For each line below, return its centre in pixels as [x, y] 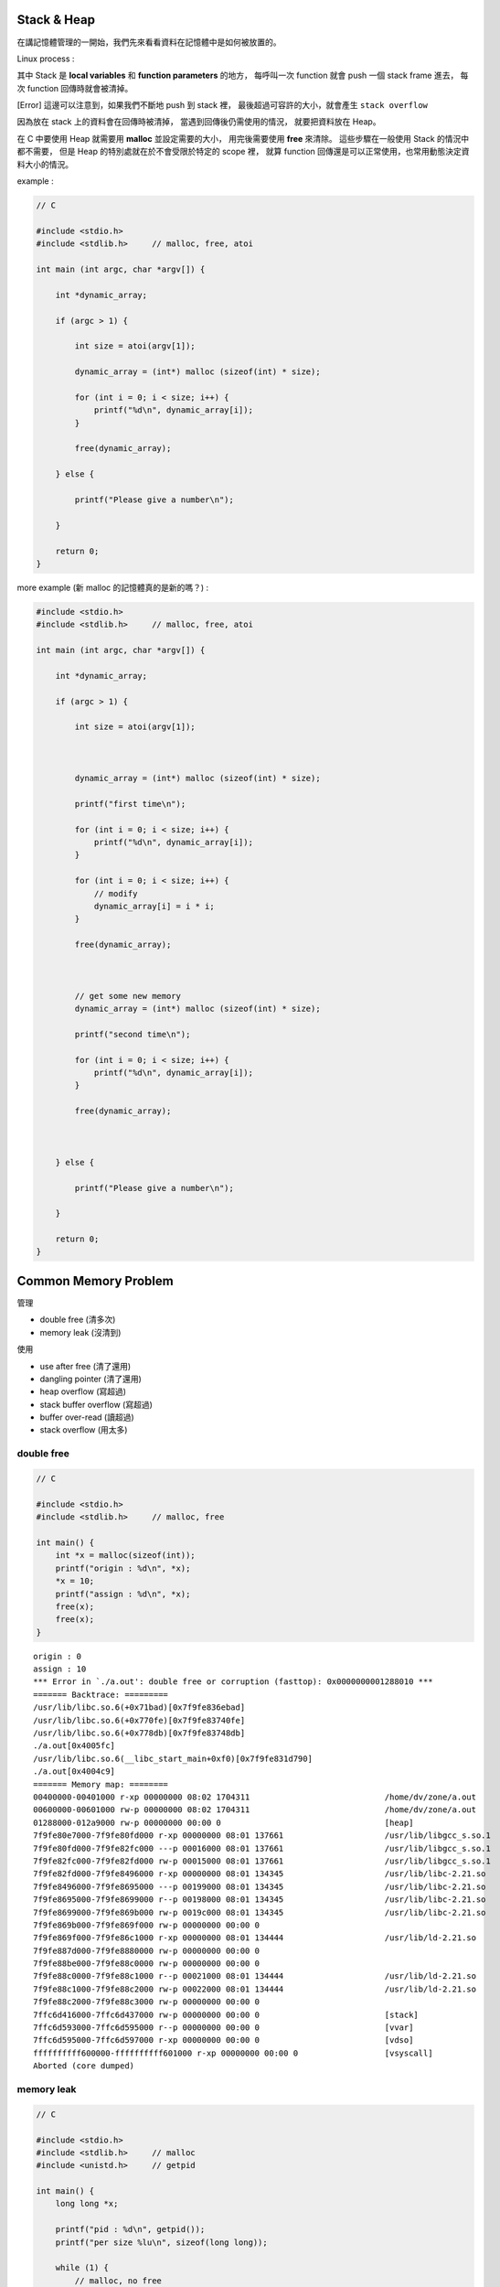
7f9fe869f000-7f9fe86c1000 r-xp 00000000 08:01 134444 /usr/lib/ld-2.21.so [255, 1938]
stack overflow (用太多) [84, 1430]
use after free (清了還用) [85, 1366]
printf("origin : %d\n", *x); [123, 1568]
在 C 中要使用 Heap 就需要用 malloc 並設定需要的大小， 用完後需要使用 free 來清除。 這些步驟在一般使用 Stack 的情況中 [243, 138]
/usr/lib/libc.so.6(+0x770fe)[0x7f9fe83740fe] [139, 1720]
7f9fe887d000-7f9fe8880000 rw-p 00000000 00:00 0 [147, 1950]
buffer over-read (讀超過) [87, 1417]
